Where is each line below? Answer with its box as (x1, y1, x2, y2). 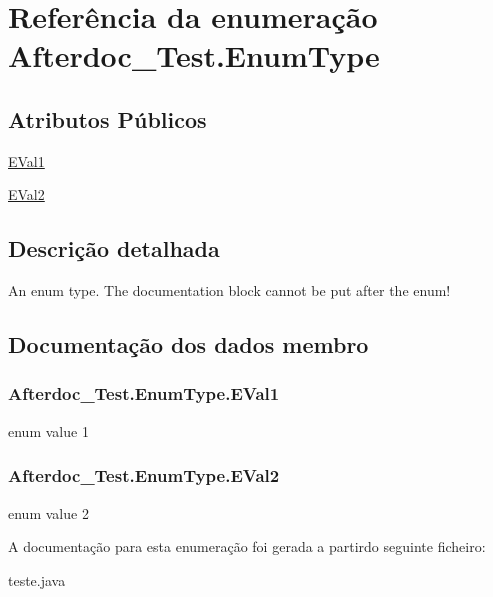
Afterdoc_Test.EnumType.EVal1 (8, 381, 280, 406)
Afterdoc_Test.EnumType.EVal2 (8, 463, 280, 488)
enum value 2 (8, 502, 89, 523)
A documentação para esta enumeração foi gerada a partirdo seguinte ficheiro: (8, 536, 486, 557)
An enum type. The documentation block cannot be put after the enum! (8, 280, 451, 301)
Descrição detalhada (8, 233, 220, 264)
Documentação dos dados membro (8, 329, 369, 360)
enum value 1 (8, 420, 89, 441)
